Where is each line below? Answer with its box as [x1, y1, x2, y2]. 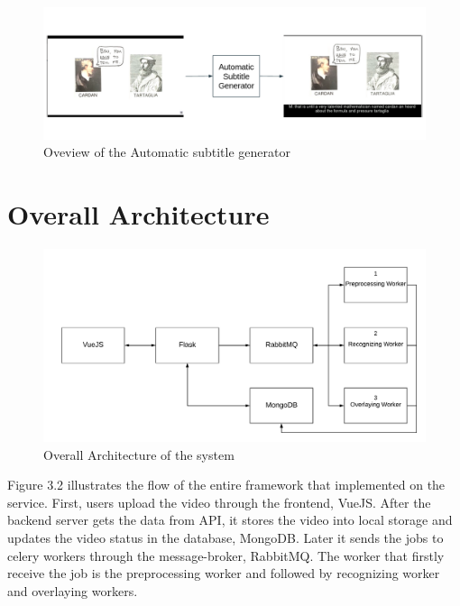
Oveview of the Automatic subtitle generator [43, 142, 290, 161]
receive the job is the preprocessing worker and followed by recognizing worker [7, 564, 440, 583]
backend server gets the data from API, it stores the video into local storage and [7, 510, 453, 529]
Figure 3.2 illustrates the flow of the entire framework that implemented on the [7, 475, 446, 494]
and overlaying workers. [7, 581, 138, 600]
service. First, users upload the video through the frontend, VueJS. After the [7, 492, 431, 511]
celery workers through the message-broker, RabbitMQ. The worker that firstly [7, 546, 445, 565]
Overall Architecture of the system [43, 445, 235, 464]
